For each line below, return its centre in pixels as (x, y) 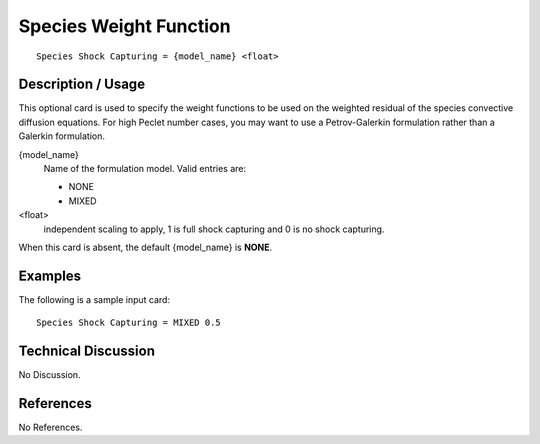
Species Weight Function (124, 26)
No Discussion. (49, 375)
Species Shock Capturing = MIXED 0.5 (129, 323)
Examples (50, 275)
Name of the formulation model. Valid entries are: (145, 169)
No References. (50, 427)
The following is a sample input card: (94, 299)
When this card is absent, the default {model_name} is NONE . (145, 247)
